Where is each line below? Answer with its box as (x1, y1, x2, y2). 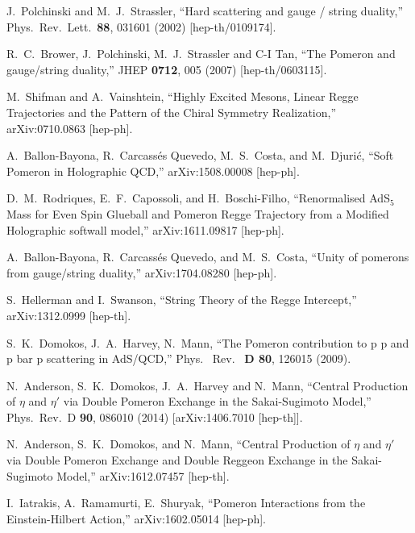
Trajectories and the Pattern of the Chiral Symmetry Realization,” (6, 103, 337, 120)
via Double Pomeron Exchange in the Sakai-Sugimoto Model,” (63, 393, 371, 410)
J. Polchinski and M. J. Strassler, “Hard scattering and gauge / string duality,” (6, 2, 403, 19)
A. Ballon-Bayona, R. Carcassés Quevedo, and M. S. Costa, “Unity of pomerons (6, 248, 409, 265)
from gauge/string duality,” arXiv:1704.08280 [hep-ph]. (6, 264, 277, 281)
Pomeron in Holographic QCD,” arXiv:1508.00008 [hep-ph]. (6, 162, 300, 179)
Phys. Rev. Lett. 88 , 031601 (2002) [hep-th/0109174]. (6, 18, 276, 35)
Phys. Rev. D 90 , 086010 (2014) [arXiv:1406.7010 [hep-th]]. (6, 408, 303, 425)
